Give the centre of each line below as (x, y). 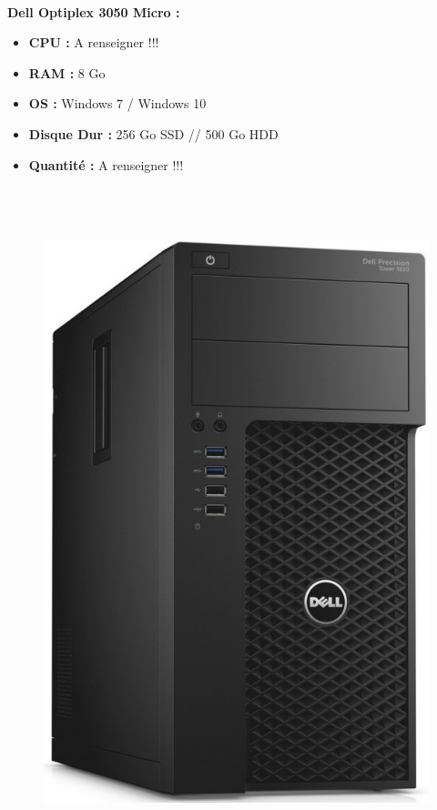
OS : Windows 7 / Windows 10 (117, 103)
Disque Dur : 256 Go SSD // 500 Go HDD (153, 133)
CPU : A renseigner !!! (94, 42)
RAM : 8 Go (67, 72)
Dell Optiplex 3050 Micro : (94, 11)
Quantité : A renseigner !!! (106, 164)
